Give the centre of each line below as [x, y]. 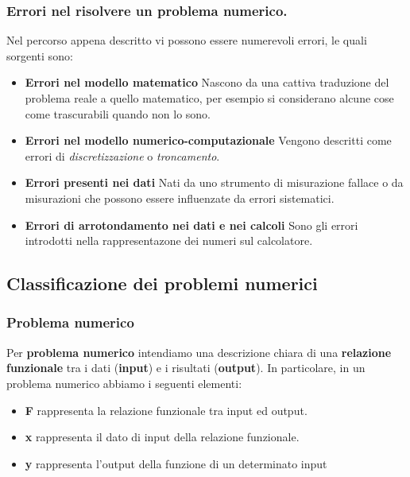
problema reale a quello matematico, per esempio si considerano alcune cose [209, 98]
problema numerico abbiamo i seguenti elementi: [124, 383]
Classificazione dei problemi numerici [162, 283]
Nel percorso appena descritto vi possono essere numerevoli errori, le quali [187, 40]
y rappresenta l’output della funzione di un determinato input [176, 463]
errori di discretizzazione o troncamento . [122, 155]
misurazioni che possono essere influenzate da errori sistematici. [180, 198]
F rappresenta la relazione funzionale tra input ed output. [166, 410]
